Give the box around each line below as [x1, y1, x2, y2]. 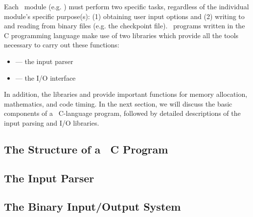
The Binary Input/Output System [4, 199, 181, 214]
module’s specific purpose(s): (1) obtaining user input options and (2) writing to [4, 11, 245, 21]
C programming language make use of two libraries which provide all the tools [4, 30, 239, 40]
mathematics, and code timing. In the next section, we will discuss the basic [4, 98, 232, 108]
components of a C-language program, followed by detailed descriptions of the [4, 108, 241, 118]
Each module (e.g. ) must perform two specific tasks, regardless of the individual [4, 1, 249, 11]
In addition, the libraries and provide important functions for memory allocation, [4, 89, 248, 99]
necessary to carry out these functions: [4, 40, 119, 50]
